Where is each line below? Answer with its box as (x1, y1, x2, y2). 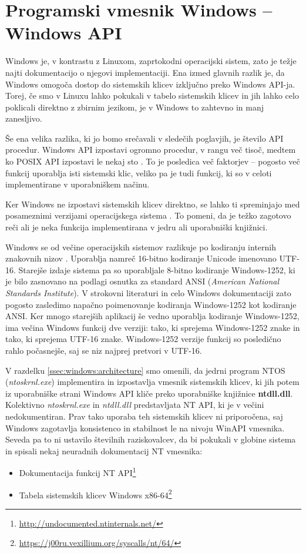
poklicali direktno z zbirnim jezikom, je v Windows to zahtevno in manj (5, 100, 264, 113)
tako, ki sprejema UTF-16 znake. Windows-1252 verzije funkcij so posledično (5, 333, 281, 345)
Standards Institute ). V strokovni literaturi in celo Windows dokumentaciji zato (5, 287, 291, 299)
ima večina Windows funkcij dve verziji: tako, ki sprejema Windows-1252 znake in (5, 321, 300, 333)
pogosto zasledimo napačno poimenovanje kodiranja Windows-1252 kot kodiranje (5, 298, 297, 310)
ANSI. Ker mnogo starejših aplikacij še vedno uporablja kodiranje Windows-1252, (5, 310, 300, 322)
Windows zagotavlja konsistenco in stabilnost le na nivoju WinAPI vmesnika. (5, 421, 285, 434)
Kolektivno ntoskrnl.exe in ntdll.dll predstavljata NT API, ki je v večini (5, 398, 264, 411)
